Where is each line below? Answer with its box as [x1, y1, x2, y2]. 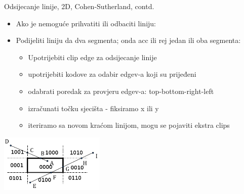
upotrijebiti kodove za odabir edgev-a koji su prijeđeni [28, 69, 196, 79]
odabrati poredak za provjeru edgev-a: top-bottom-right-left [28, 85, 214, 96]
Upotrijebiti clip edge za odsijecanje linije [28, 52, 157, 62]
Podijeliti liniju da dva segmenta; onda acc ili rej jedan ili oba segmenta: [16, 35, 241, 45]
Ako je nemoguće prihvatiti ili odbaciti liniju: [16, 18, 156, 28]
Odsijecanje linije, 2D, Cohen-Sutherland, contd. [4, 1, 154, 11]
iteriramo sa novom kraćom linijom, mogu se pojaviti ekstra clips [28, 120, 230, 130]
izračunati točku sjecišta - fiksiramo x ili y [28, 103, 159, 113]
